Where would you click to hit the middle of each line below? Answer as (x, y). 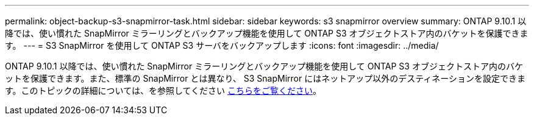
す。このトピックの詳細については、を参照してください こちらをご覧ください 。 (163, 90)
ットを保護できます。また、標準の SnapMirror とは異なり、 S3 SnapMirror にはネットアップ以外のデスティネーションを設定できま (265, 78)
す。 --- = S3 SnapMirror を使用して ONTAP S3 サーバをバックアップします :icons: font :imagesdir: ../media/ (222, 45)
